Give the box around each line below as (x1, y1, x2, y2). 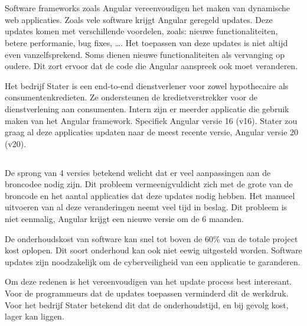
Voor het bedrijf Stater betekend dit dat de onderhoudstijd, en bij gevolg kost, (5, 298, 289, 311)
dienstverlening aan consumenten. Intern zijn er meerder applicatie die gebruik (5, 102, 289, 115)
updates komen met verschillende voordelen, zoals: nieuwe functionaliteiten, (5, 25, 278, 37)
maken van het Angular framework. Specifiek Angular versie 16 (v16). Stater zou (5, 114, 298, 126)
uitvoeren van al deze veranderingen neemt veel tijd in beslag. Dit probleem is (5, 201, 288, 213)
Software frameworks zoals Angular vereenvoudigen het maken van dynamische (5, 2, 290, 14)
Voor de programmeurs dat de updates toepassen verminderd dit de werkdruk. (5, 287, 289, 299)
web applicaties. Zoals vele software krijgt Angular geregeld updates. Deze (5, 13, 273, 25)
